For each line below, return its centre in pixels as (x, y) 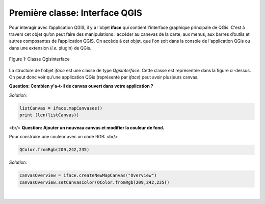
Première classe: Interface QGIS (76, 13)
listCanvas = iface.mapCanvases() (61, 108)
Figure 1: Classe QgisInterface (39, 59)
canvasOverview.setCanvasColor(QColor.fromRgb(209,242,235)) (94, 182)
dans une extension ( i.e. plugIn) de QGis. (50, 48)
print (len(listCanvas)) (49, 115)
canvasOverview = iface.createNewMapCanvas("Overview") (88, 176)
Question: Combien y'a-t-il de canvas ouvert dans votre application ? (81, 86)
